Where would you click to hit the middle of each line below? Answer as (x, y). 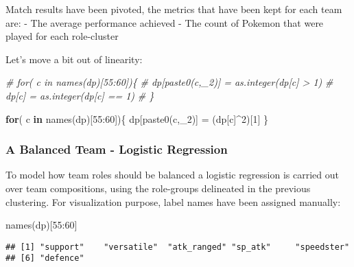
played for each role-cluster (62, 36)
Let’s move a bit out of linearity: (74, 59)
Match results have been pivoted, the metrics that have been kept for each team (174, 9)
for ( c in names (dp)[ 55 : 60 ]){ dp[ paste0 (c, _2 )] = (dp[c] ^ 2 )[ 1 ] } (137, 118)
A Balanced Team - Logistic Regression (117, 149)
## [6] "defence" (45, 258)
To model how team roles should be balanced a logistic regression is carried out (172, 175)
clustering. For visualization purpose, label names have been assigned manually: (173, 201)
